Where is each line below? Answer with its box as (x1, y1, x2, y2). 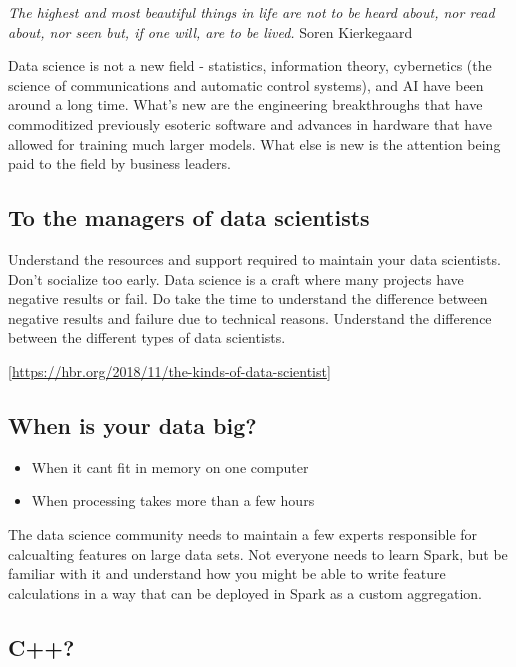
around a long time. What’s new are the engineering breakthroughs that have (8, 94, 483, 115)
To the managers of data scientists (8, 202, 370, 233)
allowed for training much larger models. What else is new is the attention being (8, 133, 501, 154)
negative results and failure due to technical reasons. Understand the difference (8, 307, 492, 328)
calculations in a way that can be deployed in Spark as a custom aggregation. (8, 582, 482, 603)
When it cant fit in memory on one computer (31, 456, 309, 477)
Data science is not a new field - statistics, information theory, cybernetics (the (8, 55, 492, 76)
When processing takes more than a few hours (31, 490, 315, 511)
